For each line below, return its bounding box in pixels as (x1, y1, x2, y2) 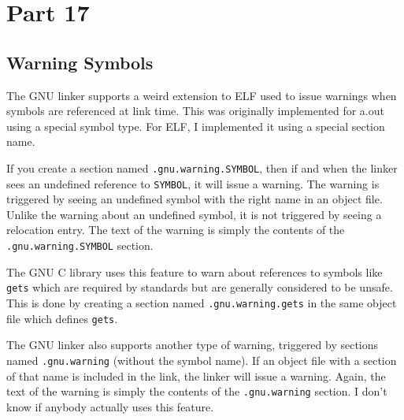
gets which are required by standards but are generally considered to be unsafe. (6, 279, 393, 295)
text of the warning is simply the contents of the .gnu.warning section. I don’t (6, 383, 387, 400)
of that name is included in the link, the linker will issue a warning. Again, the (6, 367, 386, 384)
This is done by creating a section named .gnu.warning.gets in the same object (6, 294, 397, 310)
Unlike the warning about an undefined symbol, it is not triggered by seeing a (6, 206, 382, 222)
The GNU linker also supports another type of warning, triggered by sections (6, 336, 379, 353)
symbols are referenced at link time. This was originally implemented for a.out (6, 102, 384, 119)
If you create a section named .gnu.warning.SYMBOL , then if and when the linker (6, 159, 398, 176)
